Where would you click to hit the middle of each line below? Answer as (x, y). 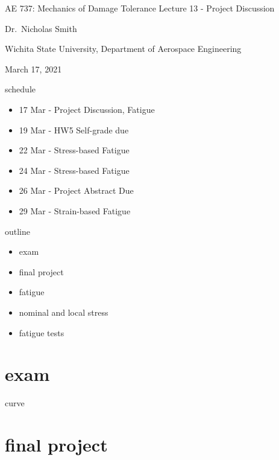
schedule (20, 89)
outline (18, 231)
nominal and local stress (64, 312)
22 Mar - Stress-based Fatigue (74, 150)
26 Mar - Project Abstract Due (76, 190)
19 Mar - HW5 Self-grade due (74, 129)
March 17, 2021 (33, 69)
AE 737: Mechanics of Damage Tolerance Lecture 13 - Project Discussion (140, 8)
